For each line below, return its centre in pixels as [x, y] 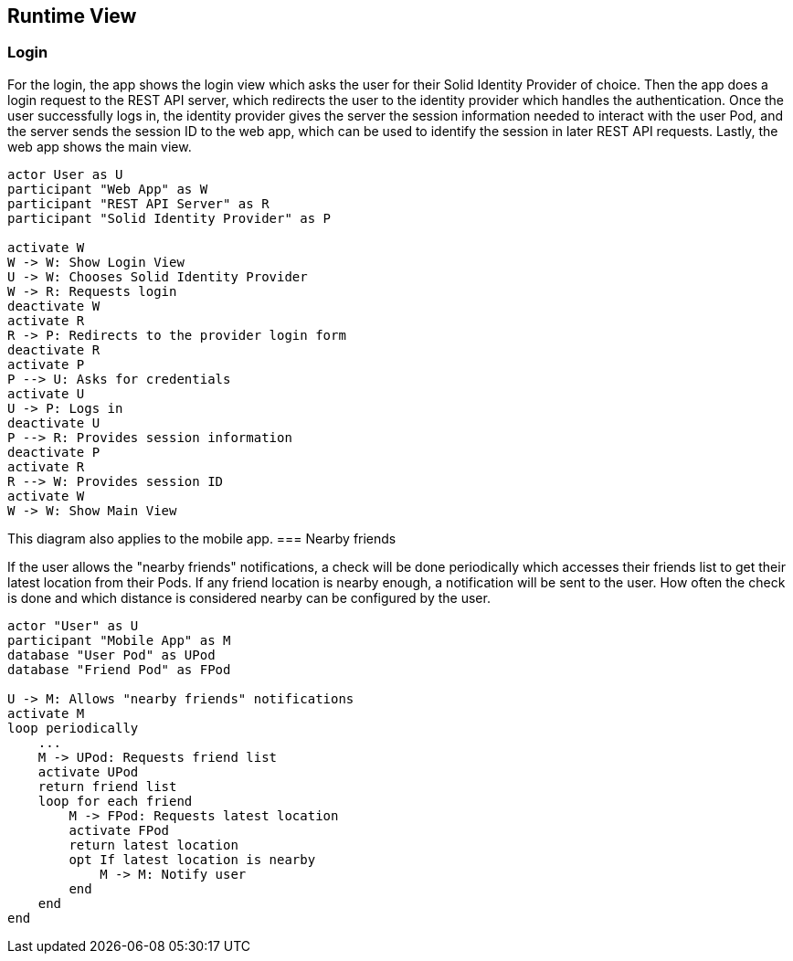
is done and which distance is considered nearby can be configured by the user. [249, 597]
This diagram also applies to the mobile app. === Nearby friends [202, 538]
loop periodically [73, 728]
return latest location [153, 845]
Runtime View [72, 16]
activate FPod [119, 830]
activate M [46, 713]
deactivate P [54, 452]
